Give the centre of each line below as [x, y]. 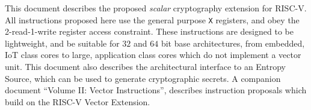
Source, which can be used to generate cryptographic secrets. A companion [143, 78]
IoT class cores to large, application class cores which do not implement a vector [153, 55]
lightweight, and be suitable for [62, 43]
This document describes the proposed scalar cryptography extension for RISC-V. [156, 8]
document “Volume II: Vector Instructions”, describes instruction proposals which [156, 90]
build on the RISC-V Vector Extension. [78, 101]
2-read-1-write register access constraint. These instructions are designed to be [149, 31]
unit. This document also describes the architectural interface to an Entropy [145, 67]
